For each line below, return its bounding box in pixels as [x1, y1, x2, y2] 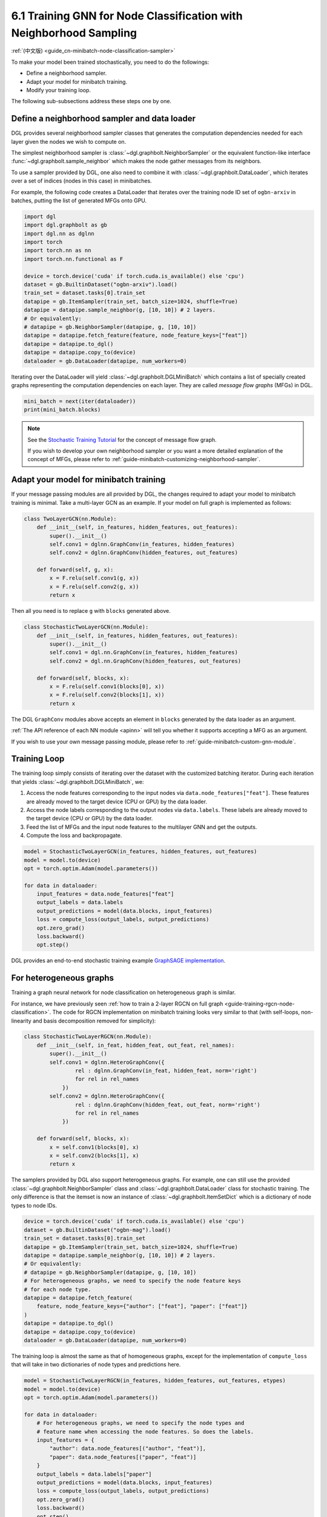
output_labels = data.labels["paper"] [36, 1470, 152, 1478]
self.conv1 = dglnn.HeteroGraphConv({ [49, 1059, 165, 1066]
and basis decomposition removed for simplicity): [32, 1017, 156, 1024]
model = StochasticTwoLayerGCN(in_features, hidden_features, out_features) [24, 848, 257, 855]
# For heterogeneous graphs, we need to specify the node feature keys [24, 1277, 242, 1285]
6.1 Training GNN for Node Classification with [11, 9, 243, 22]
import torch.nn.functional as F [24, 255, 124, 262]
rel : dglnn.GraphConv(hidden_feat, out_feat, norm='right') [74, 1101, 260, 1108]
